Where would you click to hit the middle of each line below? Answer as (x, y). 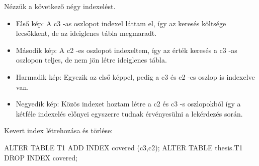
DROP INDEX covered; (41, 157)
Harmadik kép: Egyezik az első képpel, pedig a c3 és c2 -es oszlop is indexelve (135, 76)
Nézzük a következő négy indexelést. (60, 6)
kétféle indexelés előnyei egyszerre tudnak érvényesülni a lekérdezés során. (129, 113)
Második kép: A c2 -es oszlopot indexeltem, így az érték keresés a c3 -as (126, 50)
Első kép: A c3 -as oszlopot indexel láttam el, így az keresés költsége (121, 23)
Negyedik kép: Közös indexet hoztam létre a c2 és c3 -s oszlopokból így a (128, 104)
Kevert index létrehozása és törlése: (59, 130)
